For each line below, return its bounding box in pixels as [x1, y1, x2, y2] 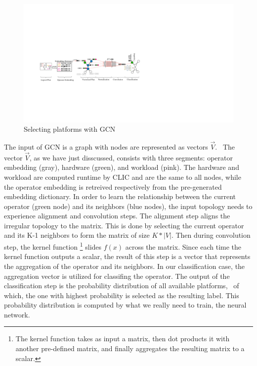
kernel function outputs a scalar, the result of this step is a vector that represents [4, 251, 251, 261]
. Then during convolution [171, 230, 251, 240]
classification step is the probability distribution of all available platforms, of [4, 280, 239, 291]
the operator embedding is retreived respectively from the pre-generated [4, 181, 222, 192]
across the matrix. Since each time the [125, 241, 242, 252]
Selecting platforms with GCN [24, 124, 116, 134]
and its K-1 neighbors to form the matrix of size [4, 230, 150, 240]
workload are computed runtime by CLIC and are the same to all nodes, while [4, 171, 241, 182]
